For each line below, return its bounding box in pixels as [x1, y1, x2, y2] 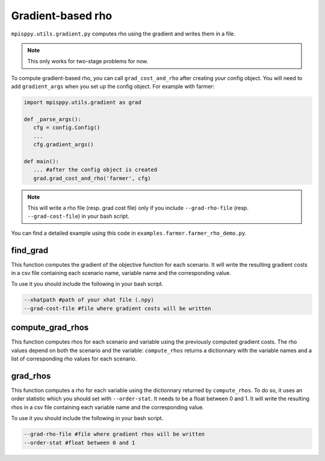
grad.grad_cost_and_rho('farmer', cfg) [33, 175, 151, 182]
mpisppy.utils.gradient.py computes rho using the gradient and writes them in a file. [11, 30, 236, 37]
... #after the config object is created [33, 166, 158, 173]
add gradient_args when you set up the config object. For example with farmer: [11, 83, 215, 90]
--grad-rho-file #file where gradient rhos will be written [23, 431, 205, 438]
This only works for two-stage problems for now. [27, 58, 149, 65]
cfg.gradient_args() [33, 141, 94, 148]
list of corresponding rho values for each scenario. [11, 355, 137, 362]
